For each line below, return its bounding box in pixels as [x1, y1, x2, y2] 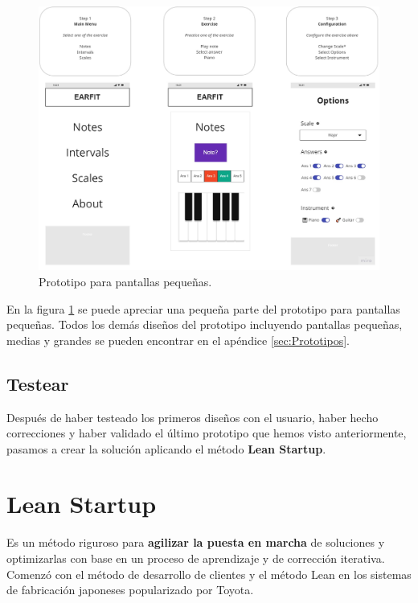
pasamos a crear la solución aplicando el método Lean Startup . [6, 440, 326, 457]
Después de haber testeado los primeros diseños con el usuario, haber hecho [6, 408, 379, 425]
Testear [6, 371, 69, 396]
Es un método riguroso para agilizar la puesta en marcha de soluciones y [6, 534, 385, 551]
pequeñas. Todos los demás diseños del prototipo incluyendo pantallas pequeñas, [6, 316, 403, 333]
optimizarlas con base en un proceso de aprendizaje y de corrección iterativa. [6, 550, 385, 567]
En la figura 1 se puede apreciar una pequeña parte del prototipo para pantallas [6, 300, 400, 317]
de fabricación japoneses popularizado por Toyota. [6, 581, 254, 598]
